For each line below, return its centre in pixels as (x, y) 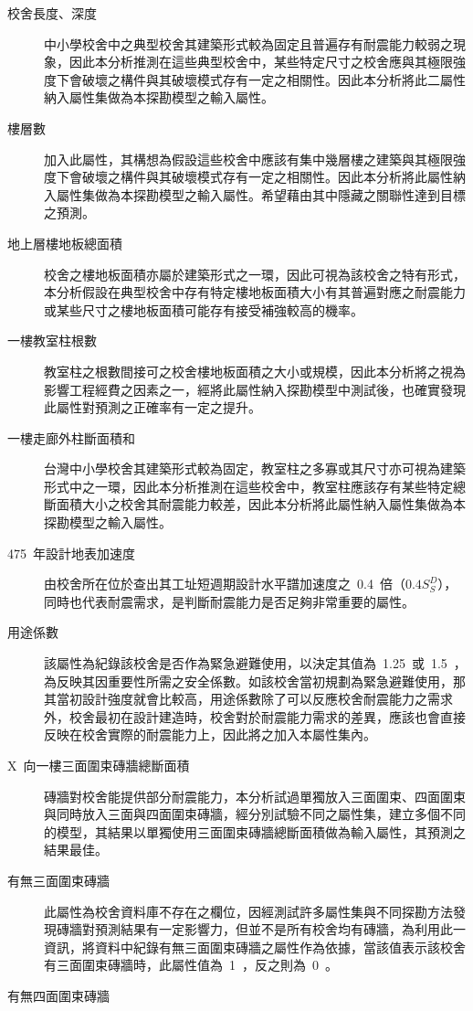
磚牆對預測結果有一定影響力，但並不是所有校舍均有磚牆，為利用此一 (261, 929)
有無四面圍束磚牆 (58, 995)
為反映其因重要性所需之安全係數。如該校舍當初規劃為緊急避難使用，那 (255, 681)
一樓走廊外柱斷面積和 (71, 437)
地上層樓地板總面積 (65, 243)
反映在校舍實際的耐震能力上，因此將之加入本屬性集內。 (210, 734)
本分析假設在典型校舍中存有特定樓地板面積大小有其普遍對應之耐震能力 (255, 292)
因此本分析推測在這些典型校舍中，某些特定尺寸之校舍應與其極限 (261, 62)
